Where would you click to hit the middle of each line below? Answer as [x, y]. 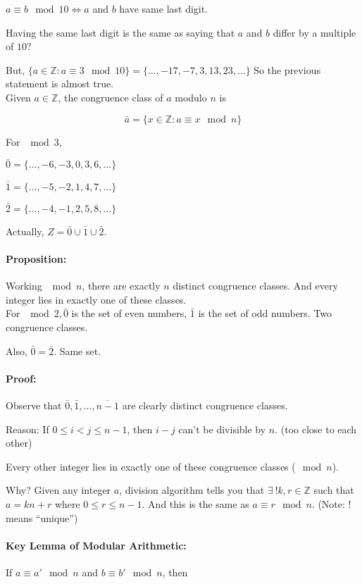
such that [334, 490]
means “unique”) [42, 517]
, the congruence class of [111, 97]
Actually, [25, 231]
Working [24, 286]
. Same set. [77, 350]
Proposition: [36, 259]
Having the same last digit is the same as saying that [120, 32]
